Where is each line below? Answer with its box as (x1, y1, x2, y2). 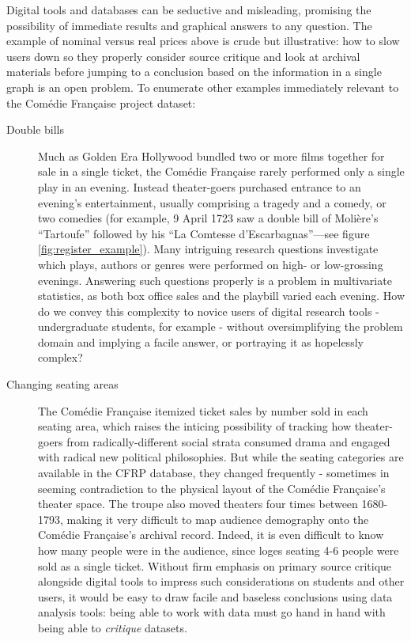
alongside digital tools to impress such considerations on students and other (38, 573, 405, 590)
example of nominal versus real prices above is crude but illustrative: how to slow (6, 32, 400, 49)
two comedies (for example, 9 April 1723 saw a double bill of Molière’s (38, 210, 379, 226)
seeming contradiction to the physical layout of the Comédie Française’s (38, 480, 386, 496)
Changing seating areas (6, 376, 119, 393)
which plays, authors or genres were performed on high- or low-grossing (38, 256, 383, 272)
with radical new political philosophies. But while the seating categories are (38, 449, 404, 465)
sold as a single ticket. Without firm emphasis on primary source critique (38, 557, 392, 574)
